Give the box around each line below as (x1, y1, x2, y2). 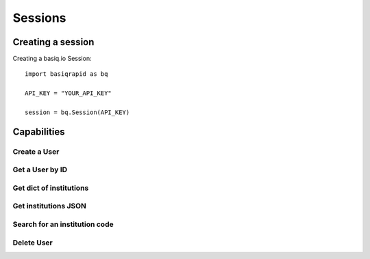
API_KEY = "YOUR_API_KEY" (25, 90, 112, 97)
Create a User (12, 147, 60, 156)
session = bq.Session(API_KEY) (25, 109, 130, 116)
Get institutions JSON (12, 202, 87, 211)
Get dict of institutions (12, 183, 89, 193)
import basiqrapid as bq (25, 70, 108, 78)
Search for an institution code (12, 219, 114, 229)
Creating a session (12, 36, 95, 48)
